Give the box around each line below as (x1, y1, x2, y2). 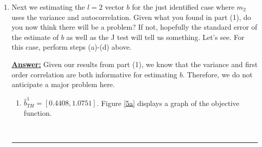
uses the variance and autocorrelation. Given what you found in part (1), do (11, 11, 251, 22)
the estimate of (11, 31, 59, 42)
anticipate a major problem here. (11, 79, 115, 90)
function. (24, 108, 52, 118)
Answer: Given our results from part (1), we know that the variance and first (11, 58, 258, 69)
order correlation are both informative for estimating (11, 69, 177, 79)
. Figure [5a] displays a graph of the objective (96, 97, 239, 108)
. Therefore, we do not (183, 69, 253, 79)
